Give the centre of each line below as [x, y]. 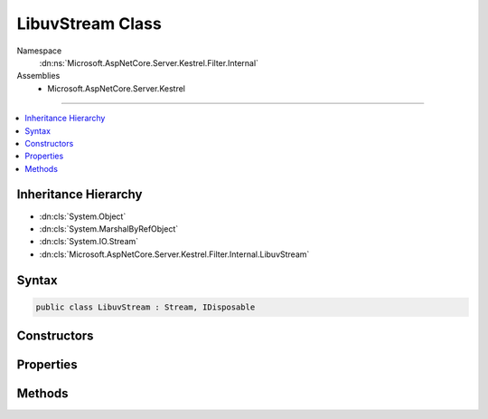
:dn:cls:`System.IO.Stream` [89, 242]
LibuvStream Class [89, 24]
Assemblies [38, 76]
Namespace [39, 51]
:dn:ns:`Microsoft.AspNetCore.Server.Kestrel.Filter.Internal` [149, 62]
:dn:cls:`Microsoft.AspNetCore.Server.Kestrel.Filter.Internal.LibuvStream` [174, 254]
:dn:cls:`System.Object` [83, 216]
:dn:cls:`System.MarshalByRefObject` [109, 229]
